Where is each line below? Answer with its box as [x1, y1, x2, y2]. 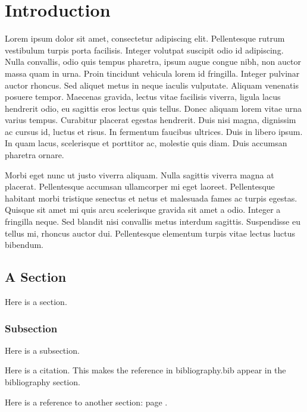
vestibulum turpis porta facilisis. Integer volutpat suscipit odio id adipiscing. [5, 43, 284, 56]
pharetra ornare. [5, 149, 64, 161]
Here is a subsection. [5, 344, 80, 356]
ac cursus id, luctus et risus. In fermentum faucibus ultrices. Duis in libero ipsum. [5, 125, 303, 137]
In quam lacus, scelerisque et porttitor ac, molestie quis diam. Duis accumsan [5, 137, 287, 149]
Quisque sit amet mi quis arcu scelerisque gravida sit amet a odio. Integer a [5, 203, 281, 216]
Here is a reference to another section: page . [5, 395, 168, 408]
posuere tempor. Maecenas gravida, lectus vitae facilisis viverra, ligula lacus [5, 90, 281, 103]
